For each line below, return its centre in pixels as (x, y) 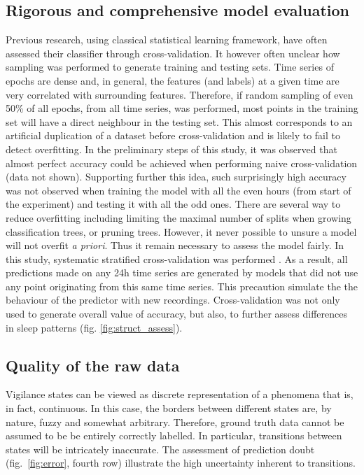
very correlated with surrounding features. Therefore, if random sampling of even (180, 94)
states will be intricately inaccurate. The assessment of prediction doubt (160, 449)
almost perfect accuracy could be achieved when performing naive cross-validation (182, 163)
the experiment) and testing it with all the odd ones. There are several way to (173, 204)
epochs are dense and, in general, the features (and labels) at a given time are (173, 80)
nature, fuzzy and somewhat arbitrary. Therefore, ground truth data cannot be (175, 421)
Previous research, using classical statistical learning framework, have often (167, 40)
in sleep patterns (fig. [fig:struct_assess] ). (94, 327)
